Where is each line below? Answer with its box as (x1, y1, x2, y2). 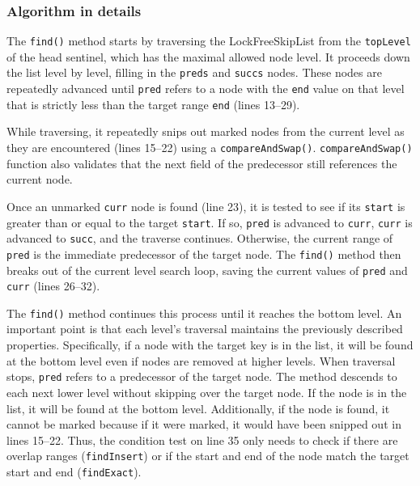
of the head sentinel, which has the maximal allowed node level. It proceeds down (6, 48, 410, 65)
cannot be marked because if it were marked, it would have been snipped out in (6, 416, 401, 433)
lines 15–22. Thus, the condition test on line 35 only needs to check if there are (6, 431, 398, 448)
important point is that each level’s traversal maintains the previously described (6, 320, 403, 337)
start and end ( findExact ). (6, 463, 142, 480)
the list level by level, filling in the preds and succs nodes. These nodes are (6, 64, 382, 81)
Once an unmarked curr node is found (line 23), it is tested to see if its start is (6, 197, 405, 214)
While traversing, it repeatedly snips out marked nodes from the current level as (6, 123, 405, 140)
